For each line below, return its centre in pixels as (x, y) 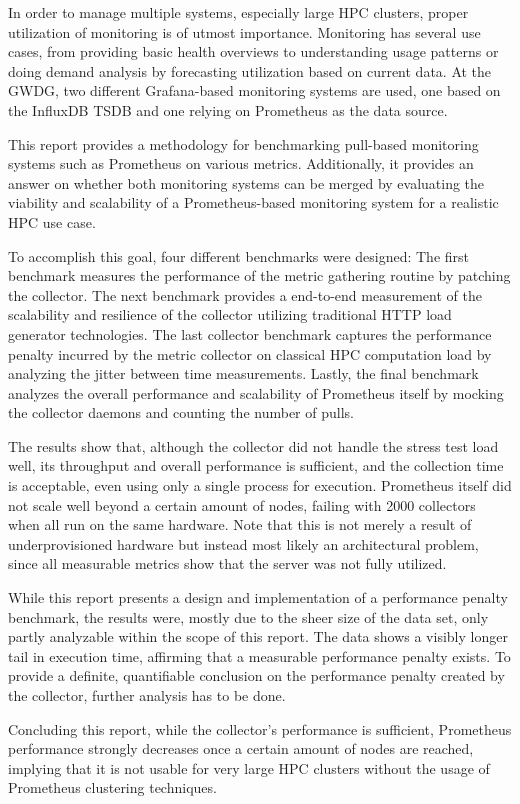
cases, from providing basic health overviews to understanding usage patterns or (253, 51)
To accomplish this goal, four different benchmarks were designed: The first (239, 255)
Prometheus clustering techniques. (112, 787)
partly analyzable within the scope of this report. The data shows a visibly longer (258, 636)
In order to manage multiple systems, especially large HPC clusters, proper (238, 12)
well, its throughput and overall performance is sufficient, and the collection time (256, 465)
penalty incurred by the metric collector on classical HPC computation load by (250, 353)
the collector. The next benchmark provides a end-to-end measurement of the (245, 294)
